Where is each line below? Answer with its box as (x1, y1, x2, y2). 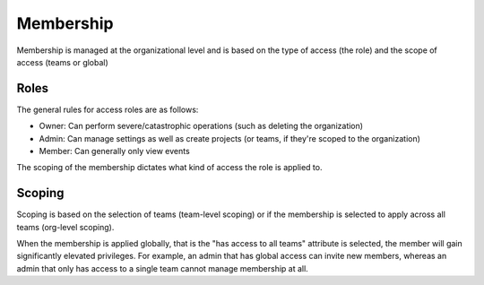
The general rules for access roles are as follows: (16, 104, 199, 115)
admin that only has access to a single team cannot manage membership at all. (16, 263, 308, 273)
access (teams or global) (16, 56, 109, 67)
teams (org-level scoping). (16, 221, 115, 232)
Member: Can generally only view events (39, 146, 190, 157)
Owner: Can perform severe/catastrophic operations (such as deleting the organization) (39, 121, 363, 132)
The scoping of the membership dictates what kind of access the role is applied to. (16, 162, 323, 173)
